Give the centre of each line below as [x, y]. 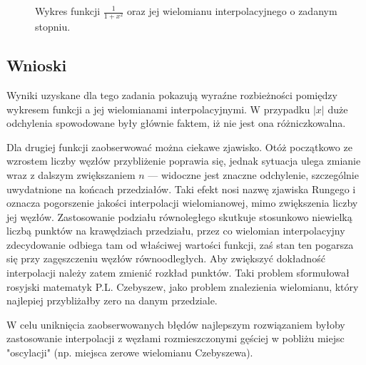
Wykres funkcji [68, 11]
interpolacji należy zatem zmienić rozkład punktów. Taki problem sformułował [178, 273]
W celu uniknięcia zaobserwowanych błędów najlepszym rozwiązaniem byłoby [176, 324]
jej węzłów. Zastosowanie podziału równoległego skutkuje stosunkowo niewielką [179, 216]
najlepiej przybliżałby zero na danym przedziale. [112, 300]
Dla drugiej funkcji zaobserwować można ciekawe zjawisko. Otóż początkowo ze [179, 146]
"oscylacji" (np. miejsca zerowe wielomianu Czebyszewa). [130, 353]
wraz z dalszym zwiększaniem [71, 174]
